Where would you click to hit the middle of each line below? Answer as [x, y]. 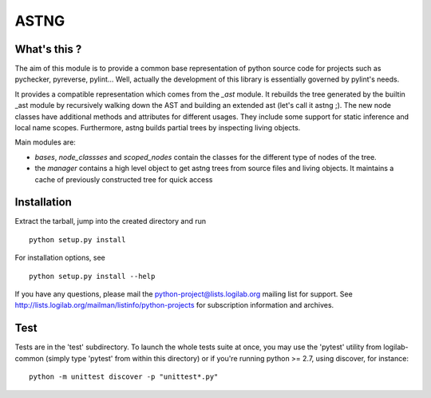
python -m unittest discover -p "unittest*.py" [124, 377]
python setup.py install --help [92, 276]
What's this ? [48, 49]
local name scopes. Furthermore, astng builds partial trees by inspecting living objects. [158, 128]
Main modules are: [45, 142]
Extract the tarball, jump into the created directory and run [111, 221]
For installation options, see [60, 258]
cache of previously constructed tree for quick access [124, 179]
